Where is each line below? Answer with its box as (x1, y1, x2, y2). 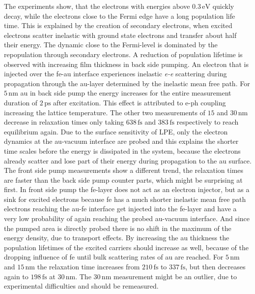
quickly (212, 1, 234, 11)
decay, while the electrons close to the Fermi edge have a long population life (4, 10, 235, 21)
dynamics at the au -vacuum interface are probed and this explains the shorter (4, 136, 239, 146)
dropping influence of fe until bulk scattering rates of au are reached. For (4, 252, 224, 262)
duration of (4, 97, 38, 107)
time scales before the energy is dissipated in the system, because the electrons (4, 145, 241, 156)
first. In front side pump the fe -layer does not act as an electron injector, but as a (4, 184, 250, 195)
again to (4, 271, 28, 281)
